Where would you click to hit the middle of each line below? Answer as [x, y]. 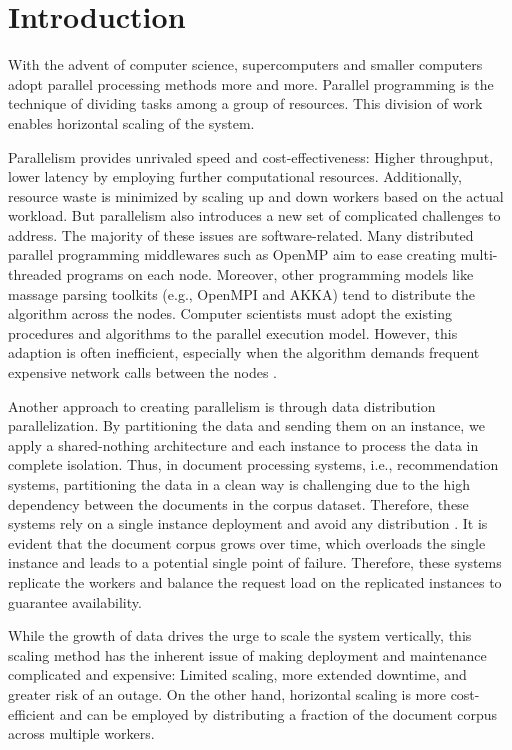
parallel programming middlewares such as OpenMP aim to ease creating [232, 254]
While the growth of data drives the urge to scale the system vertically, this [240, 635]
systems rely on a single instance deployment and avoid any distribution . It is [248, 523]
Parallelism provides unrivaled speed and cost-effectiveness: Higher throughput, [251, 156]
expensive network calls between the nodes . [142, 372]
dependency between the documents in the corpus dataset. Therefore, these [238, 503]
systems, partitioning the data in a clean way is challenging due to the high [239, 484]
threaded [35, 274]
